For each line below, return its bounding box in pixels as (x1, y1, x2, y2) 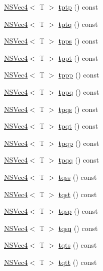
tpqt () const (58, 121, 98, 131)
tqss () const (58, 171, 97, 182)
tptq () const (58, 18, 98, 29)
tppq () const (58, 86, 99, 97)
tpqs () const (58, 103, 98, 114)
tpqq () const (58, 154, 99, 165)
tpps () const (58, 35, 98, 46)
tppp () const (58, 69, 99, 80)
